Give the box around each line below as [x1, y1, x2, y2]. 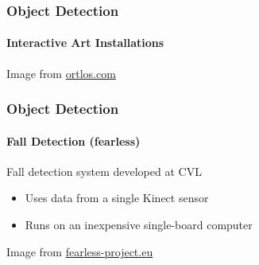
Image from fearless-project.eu [6, 243, 153, 259]
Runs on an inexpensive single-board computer [25, 216, 253, 233]
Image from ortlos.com [6, 64, 116, 81]
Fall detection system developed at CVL [6, 162, 202, 179]
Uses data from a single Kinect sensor [25, 189, 209, 206]
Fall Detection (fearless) [6, 132, 141, 149]
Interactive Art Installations [6, 34, 164, 51]
